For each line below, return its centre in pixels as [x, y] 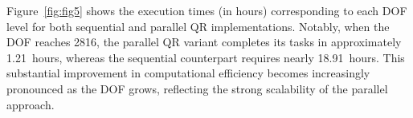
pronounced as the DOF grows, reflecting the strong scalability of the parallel [197, 88]
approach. [31, 104]
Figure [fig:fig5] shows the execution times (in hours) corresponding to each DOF [207, 10]
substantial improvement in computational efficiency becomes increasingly [188, 73]
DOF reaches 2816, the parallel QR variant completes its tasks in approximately [204, 42]
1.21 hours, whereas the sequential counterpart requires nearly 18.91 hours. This [206, 57]
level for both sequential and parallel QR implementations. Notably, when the [198, 26]
